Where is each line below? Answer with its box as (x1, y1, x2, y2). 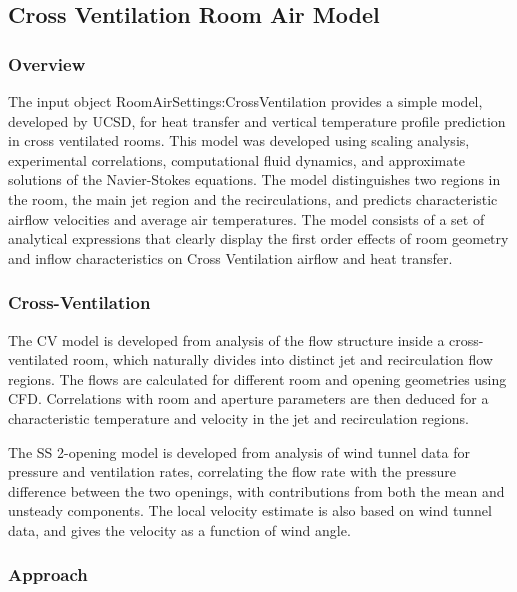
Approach (8, 562, 88, 587)
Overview (8, 51, 86, 76)
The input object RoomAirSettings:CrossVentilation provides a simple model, (8, 91, 483, 111)
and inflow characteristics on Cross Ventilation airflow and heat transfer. (8, 247, 453, 268)
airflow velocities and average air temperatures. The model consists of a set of (8, 208, 485, 229)
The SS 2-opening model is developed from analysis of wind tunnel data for (8, 441, 470, 462)
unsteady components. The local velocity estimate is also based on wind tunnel (8, 500, 492, 521)
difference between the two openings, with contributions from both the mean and (8, 480, 505, 501)
